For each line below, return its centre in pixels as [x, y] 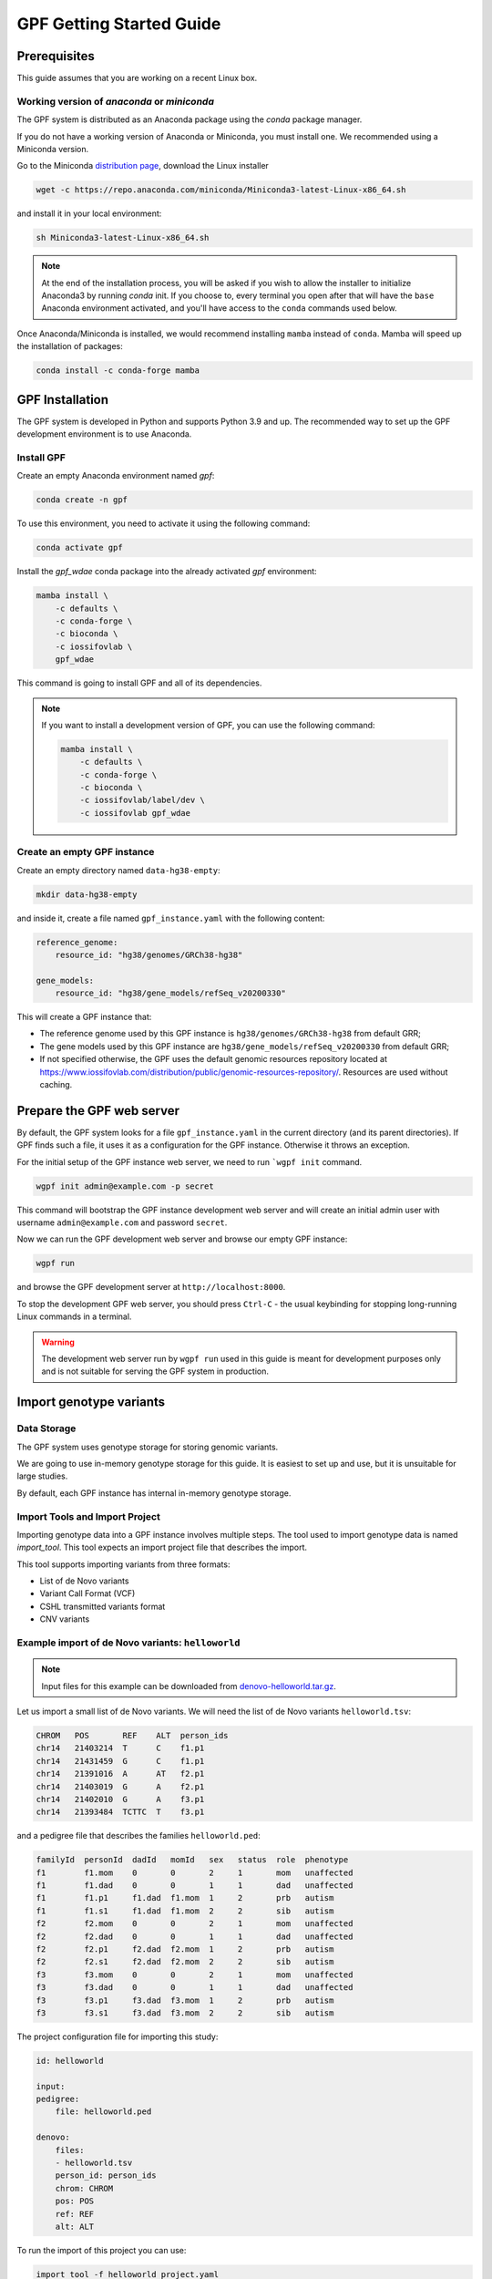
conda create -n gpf [82, 500]
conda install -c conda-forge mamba [118, 371]
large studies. [42, 1476]
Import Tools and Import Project [89, 1516]
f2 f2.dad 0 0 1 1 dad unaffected [195, 1936]
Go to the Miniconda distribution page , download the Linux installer [143, 166]
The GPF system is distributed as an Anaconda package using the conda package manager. [190, 119]
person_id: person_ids [106, 2176]
